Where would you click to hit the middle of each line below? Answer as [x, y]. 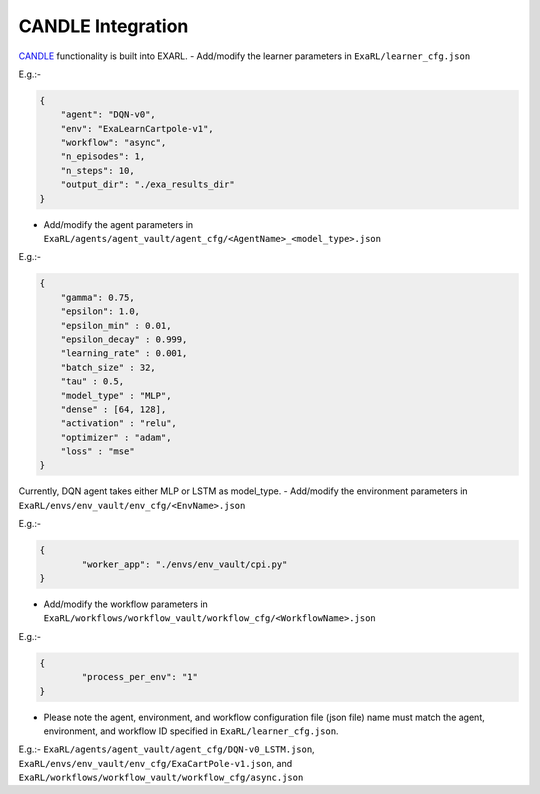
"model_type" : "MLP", [116, 395]
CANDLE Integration [103, 26]
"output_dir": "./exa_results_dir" [147, 184]
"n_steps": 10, [97, 170]
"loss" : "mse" [97, 451]
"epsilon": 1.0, [100, 311]
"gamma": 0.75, [97, 297]
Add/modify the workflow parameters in [126, 604]
